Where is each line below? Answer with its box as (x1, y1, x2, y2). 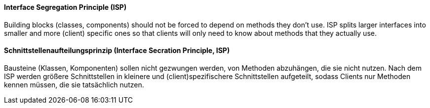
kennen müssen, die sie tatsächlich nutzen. (4, 80, 144, 89)
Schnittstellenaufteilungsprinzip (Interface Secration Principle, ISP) (4, 46, 230, 55)
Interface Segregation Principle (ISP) (4, 3, 127, 11)
